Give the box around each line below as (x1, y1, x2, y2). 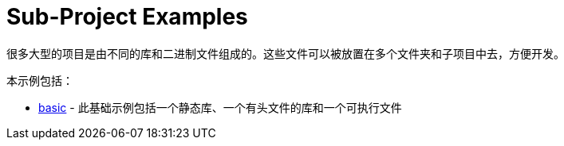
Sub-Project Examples (6, 3, 248, 30)
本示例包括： (6, 73, 73, 87)
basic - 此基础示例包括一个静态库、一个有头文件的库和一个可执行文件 (38, 100, 402, 114)
